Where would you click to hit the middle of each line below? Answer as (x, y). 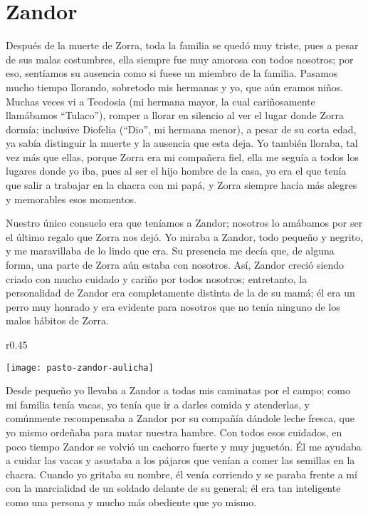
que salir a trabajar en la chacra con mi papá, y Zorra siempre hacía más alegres (182, 185)
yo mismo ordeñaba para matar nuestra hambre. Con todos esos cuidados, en (174, 432)
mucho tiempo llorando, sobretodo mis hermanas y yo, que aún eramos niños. (175, 87)
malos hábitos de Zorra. (57, 320)
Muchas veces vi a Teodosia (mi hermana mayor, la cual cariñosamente (161, 101)
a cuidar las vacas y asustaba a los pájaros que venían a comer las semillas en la (180, 460)
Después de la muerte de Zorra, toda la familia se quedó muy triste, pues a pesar (182, 45)
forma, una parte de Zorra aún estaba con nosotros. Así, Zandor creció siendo (175, 265)
